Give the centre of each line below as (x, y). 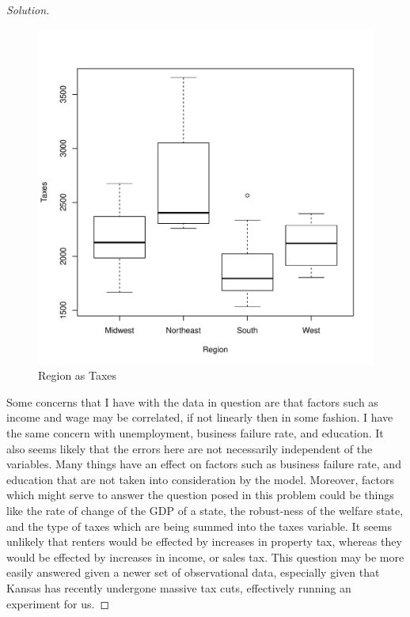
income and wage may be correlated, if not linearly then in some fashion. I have (200, 417)
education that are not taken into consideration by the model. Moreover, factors (200, 479)
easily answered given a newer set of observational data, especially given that (193, 572)
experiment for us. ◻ (58, 603)
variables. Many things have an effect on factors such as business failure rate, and (204, 464)
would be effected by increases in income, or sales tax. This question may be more (205, 556)
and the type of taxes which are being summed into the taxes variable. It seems (199, 526)
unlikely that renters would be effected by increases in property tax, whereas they (204, 541)
